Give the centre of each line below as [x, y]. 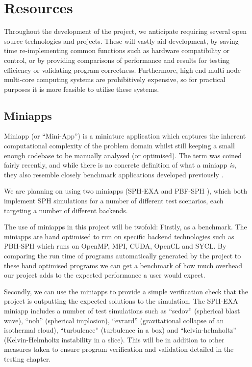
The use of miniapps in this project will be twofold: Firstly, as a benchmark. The [126, 227]
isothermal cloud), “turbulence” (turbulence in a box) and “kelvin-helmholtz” [120, 330]
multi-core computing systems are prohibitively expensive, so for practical [115, 79]
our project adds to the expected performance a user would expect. [105, 275]
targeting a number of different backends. [66, 210]
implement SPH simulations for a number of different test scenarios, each [114, 201]
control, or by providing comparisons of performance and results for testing [117, 60]
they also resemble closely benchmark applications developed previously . [114, 174]
